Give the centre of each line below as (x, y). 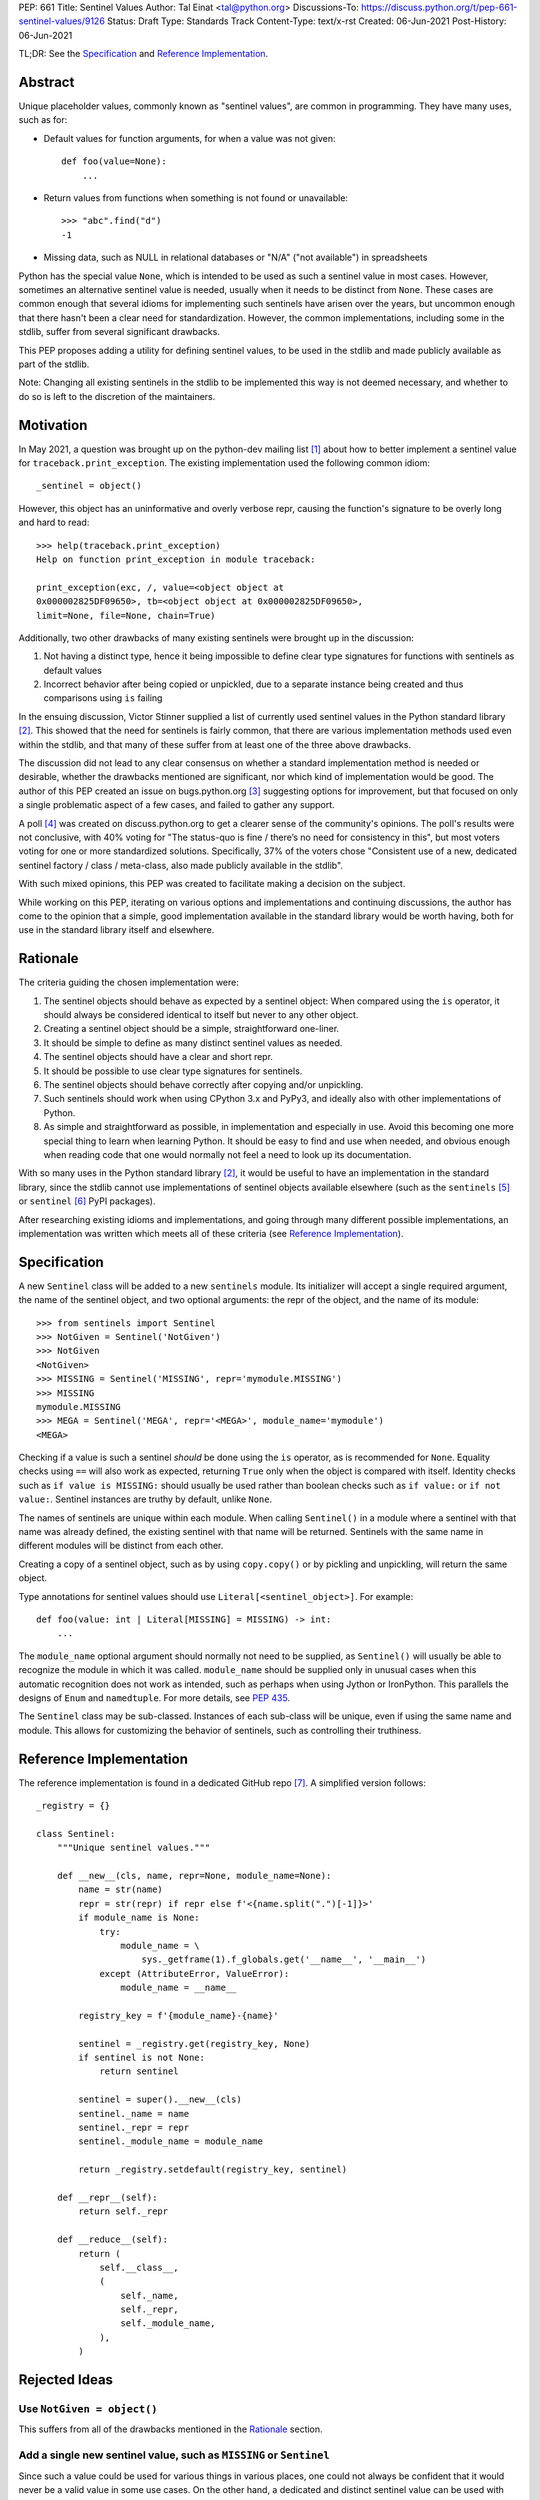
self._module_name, (168, 2323)
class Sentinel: (76, 1833)
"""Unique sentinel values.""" (133, 1848)
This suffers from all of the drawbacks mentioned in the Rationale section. (171, 2429)
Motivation (53, 425)
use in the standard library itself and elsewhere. (116, 930)
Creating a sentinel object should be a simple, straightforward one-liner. (191, 1029)
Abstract (46, 81)
